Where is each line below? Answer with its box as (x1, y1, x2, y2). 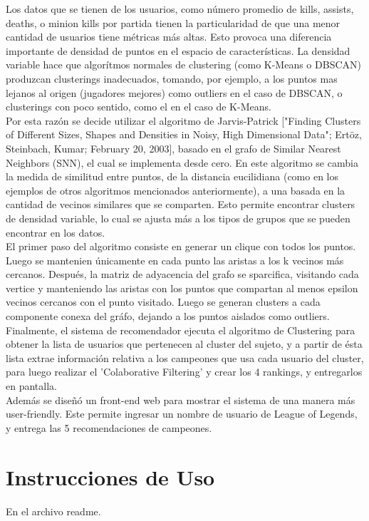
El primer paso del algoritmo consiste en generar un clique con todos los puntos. (6, 239, 356, 254)
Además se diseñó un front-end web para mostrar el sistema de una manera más (6, 392, 355, 407)
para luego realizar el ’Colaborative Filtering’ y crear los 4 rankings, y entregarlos (6, 364, 363, 379)
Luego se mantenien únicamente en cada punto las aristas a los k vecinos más (6, 252, 344, 267)
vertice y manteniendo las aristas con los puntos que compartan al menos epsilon (6, 280, 358, 295)
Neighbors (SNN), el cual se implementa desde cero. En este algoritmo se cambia (6, 155, 358, 170)
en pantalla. (6, 378, 57, 393)
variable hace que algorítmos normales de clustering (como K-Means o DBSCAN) (6, 57, 361, 72)
